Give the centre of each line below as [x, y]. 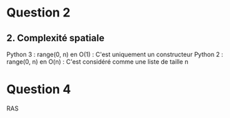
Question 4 [39, 90]
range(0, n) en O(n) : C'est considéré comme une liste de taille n [97, 62]
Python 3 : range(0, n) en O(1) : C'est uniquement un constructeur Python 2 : [115, 54]
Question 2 [39, 13]
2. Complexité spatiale [55, 38]
